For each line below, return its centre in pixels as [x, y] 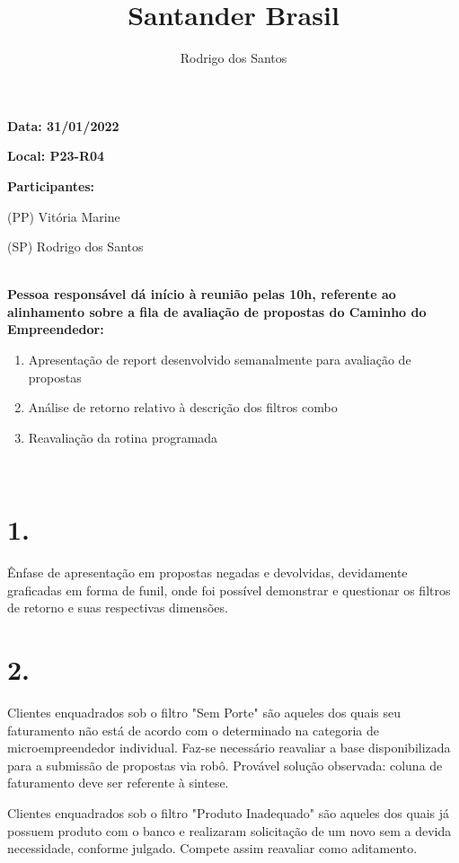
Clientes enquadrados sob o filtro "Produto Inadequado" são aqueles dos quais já [229, 813]
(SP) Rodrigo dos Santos [75, 247]
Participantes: [51, 185]
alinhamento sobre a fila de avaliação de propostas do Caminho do [217, 311]
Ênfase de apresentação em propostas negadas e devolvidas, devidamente [207, 572]
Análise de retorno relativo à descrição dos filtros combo [183, 407]
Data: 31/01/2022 [63, 125]
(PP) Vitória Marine [64, 216]
